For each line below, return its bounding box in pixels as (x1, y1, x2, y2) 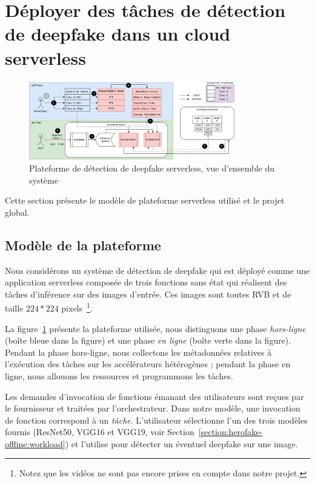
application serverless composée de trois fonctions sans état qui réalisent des (5, 276, 287, 288)
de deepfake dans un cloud (5, 21, 231, 46)
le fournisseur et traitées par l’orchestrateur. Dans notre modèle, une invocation (5, 402, 300, 415)
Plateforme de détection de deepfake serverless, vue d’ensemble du (29, 161, 275, 174)
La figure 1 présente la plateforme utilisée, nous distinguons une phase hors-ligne (5, 322, 306, 335)
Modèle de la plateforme (5, 235, 161, 254)
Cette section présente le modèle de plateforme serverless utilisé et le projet (5, 194, 285, 207)
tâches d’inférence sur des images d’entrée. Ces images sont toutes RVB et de (5, 287, 291, 300)
